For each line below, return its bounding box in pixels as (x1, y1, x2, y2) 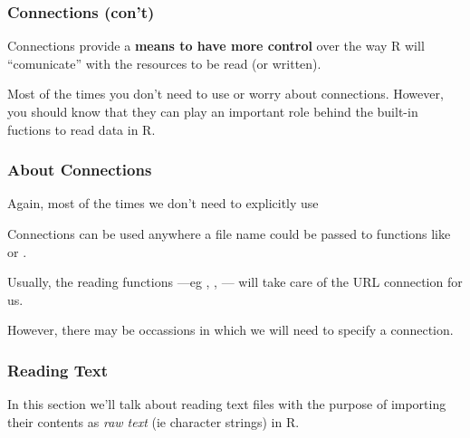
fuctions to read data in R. (7, 119, 156, 138)
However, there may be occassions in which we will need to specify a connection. (7, 320, 454, 339)
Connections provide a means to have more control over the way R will (7, 36, 425, 55)
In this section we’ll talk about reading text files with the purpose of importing (7, 395, 446, 414)
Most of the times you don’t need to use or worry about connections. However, (7, 84, 444, 103)
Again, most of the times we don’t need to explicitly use (7, 194, 319, 213)
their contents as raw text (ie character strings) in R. (7, 412, 300, 431)
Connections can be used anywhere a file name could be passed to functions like (7, 224, 451, 243)
